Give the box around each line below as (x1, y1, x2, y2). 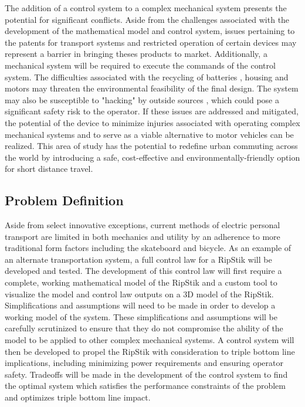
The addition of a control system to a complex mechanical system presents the (5, 2, 287, 13)
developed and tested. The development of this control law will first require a (5, 264, 282, 277)
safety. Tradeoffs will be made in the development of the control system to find (5, 368, 288, 380)
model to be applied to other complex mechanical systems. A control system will (5, 334, 294, 346)
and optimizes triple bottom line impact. (5, 391, 151, 403)
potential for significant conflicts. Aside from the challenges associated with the (5, 13, 290, 25)
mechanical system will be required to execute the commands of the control (5, 59, 276, 71)
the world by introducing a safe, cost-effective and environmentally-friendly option (5, 151, 300, 163)
